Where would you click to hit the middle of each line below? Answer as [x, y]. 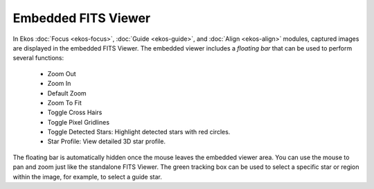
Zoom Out [62, 73]
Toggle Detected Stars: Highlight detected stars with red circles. [139, 132]
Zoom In [59, 84]
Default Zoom [67, 93]
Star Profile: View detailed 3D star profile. [107, 141]
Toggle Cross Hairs [75, 112]
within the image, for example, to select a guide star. [88, 177]
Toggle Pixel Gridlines [79, 122]
